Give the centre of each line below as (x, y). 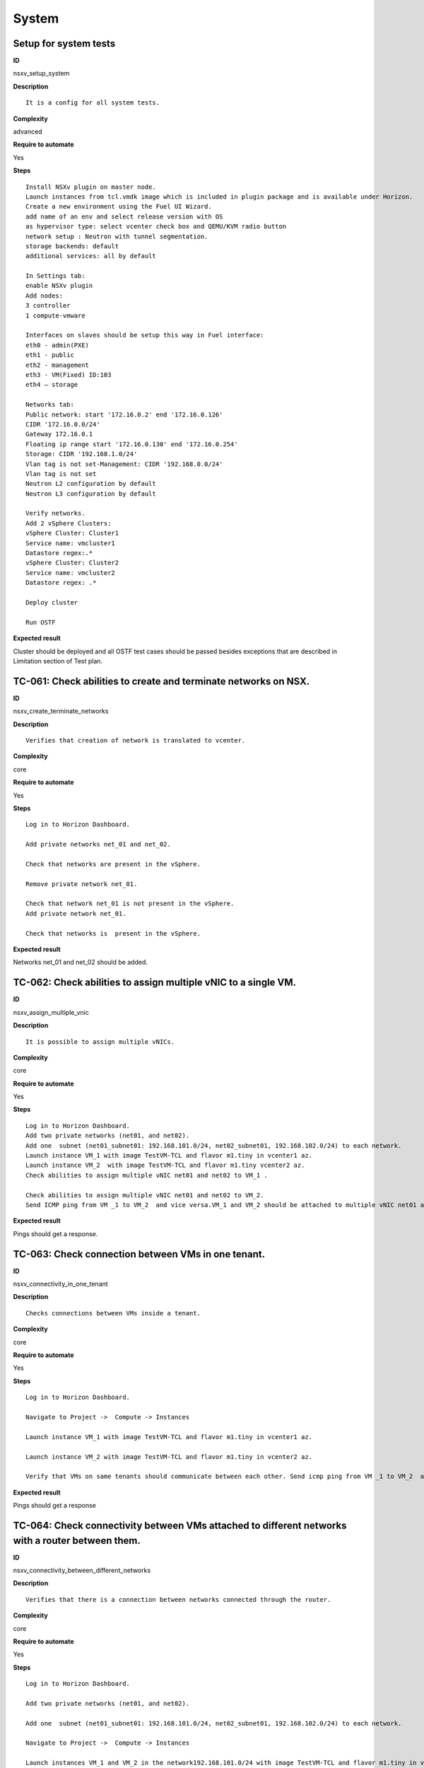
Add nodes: (45, 296)
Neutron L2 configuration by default (91, 484)
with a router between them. (77, 1541)
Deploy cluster (52, 602)
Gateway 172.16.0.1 (59, 434)
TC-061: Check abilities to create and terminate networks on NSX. (161, 681)
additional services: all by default (91, 256)
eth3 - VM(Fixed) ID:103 (69, 375)
